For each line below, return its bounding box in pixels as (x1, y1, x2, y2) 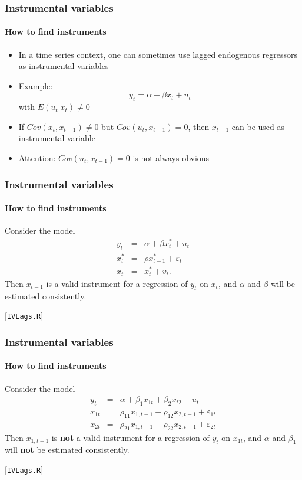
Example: (18, 79, 53, 92)
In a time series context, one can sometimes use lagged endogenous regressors (18, 48, 298, 60)
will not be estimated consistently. (5, 443, 130, 456)
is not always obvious (132, 152, 210, 164)
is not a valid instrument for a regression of (51, 431, 210, 443)
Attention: (18, 152, 56, 164)
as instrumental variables (18, 60, 109, 72)
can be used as (231, 120, 285, 132)
